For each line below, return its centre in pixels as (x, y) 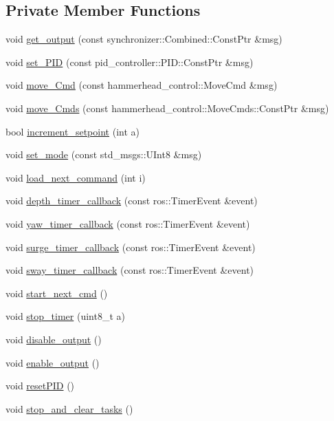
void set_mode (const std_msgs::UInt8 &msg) (104, 154)
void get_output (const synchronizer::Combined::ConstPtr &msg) (144, 39)
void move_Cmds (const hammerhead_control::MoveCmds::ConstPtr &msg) (167, 108)
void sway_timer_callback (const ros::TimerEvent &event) (130, 270)
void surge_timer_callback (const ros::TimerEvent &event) (131, 247)
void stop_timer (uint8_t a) (65, 316)
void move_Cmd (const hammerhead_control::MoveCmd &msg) (142, 85)
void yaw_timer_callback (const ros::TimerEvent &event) (128, 223)
